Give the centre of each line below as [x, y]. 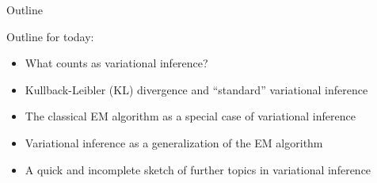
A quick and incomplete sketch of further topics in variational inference [198, 169]
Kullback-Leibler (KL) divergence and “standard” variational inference [196, 89]
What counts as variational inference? [116, 63]
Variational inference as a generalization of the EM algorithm [174, 142]
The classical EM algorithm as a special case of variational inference [190, 116]
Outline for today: [50, 36]
